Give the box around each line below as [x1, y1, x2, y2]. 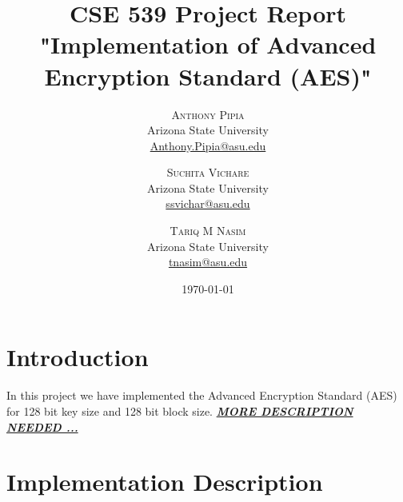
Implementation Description [6, 465, 323, 498]
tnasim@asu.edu [168, 253, 248, 270]
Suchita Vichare [166, 164, 249, 181]
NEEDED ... [6, 418, 78, 435]
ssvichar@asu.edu [166, 195, 250, 212]
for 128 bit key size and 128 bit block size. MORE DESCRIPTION [6, 402, 353, 419]
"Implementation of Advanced [39, 28, 377, 61]
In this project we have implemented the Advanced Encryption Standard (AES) [6, 387, 397, 404]
